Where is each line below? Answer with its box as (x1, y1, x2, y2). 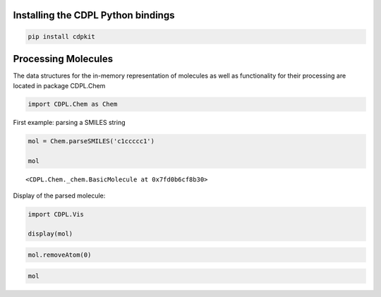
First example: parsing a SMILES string (13, 119, 126, 127)
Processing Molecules (13, 53, 113, 65)
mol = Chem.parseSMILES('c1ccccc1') (28, 138, 155, 145)
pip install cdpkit (28, 32, 95, 40)
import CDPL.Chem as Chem (28, 100, 118, 109)
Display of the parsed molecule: (13, 191, 106, 200)
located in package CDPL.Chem (13, 81, 106, 90)
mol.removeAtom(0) (28, 250, 92, 259)
